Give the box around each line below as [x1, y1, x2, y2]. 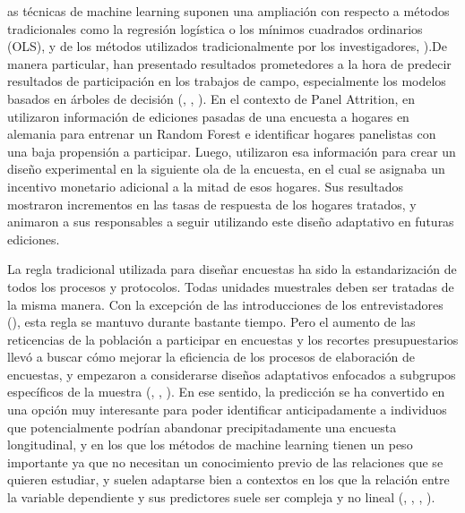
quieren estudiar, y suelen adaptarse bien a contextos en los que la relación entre [7, 470, 450, 489]
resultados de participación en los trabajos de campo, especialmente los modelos [7, 72, 446, 90]
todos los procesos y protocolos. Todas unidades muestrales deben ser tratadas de [7, 277, 454, 295]
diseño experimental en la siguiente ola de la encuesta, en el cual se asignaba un [7, 159, 445, 178]
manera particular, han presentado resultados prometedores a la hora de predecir [7, 54, 452, 73]
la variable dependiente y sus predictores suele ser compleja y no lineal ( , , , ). [7, 488, 435, 507]
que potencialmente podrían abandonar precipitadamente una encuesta [7, 417, 397, 436]
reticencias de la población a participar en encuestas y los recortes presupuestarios [7, 329, 459, 348]
